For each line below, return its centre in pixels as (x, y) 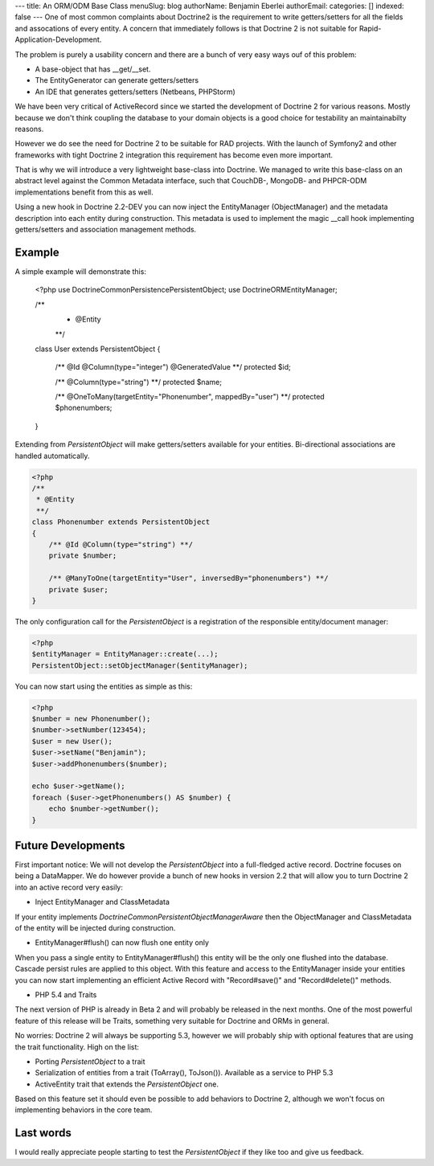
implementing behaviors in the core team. (84, 1110)
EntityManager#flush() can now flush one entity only (122, 943)
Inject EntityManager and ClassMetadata (102, 902)
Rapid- (370, 28)
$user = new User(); (72, 741)
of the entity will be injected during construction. (95, 927)
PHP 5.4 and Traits (66, 994)
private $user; (78, 589)
